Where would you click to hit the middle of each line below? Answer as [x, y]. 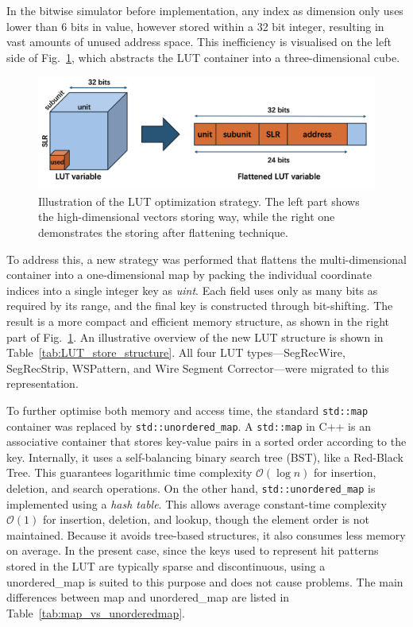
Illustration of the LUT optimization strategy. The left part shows [199, 201]
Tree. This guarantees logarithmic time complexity [129, 472]
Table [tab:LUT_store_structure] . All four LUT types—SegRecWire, [176, 352]
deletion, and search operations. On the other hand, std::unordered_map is [191, 488]
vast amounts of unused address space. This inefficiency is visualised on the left [199, 42]
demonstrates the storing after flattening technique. [163, 232]
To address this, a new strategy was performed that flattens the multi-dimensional [206, 259]
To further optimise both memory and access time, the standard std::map [187, 410]
